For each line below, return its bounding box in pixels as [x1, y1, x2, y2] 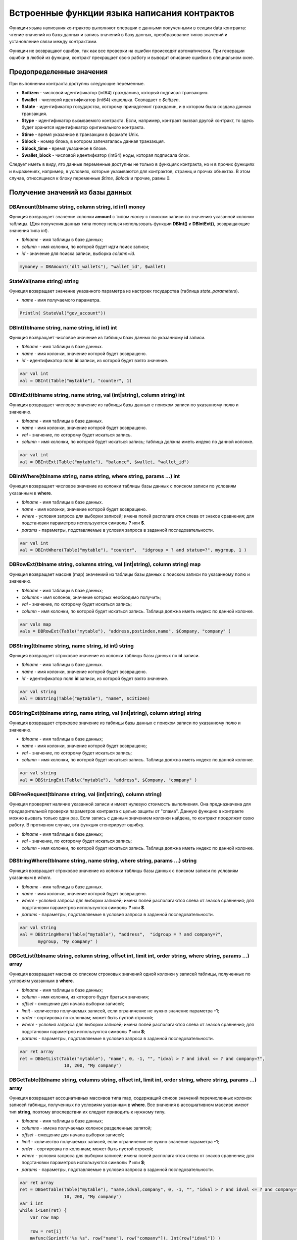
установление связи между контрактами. [9, 39, 98, 45]
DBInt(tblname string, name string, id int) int [9, 324, 117, 331]
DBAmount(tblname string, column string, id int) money [9, 203, 146, 210]
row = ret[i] [30, 1228, 62, 1234]
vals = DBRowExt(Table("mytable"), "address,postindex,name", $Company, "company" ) [19, 628, 231, 634]
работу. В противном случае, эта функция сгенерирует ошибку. [9, 822, 145, 828]
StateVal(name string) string [9, 278, 79, 285]
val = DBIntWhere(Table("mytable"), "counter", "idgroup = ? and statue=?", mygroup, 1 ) [19, 547, 247, 553]
